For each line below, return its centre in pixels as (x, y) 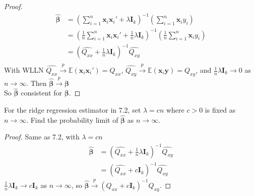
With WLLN (24, 70)
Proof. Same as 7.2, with (42, 137)
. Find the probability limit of (72, 119)
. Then (37, 83)
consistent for (42, 93)
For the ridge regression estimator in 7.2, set (73, 110)
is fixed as (220, 110)
